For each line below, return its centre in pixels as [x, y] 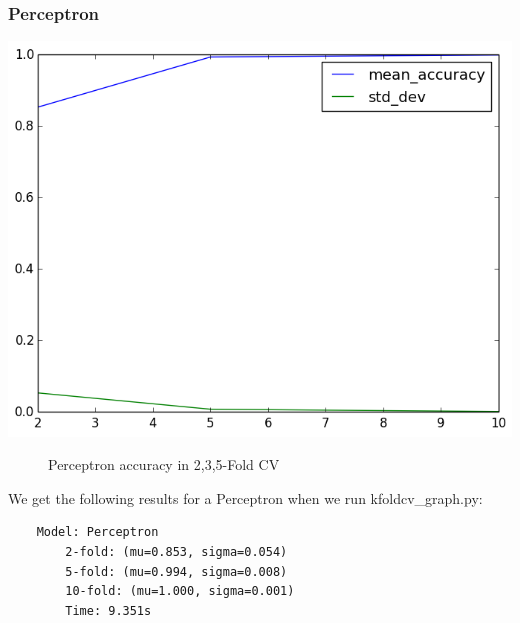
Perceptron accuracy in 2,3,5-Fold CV [164, 464]
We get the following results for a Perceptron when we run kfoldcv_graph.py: [245, 497]
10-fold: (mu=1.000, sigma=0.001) [180, 591]
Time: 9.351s [108, 610]
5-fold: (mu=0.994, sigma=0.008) [176, 571]
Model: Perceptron [97, 532]
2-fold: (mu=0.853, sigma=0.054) [176, 552]
